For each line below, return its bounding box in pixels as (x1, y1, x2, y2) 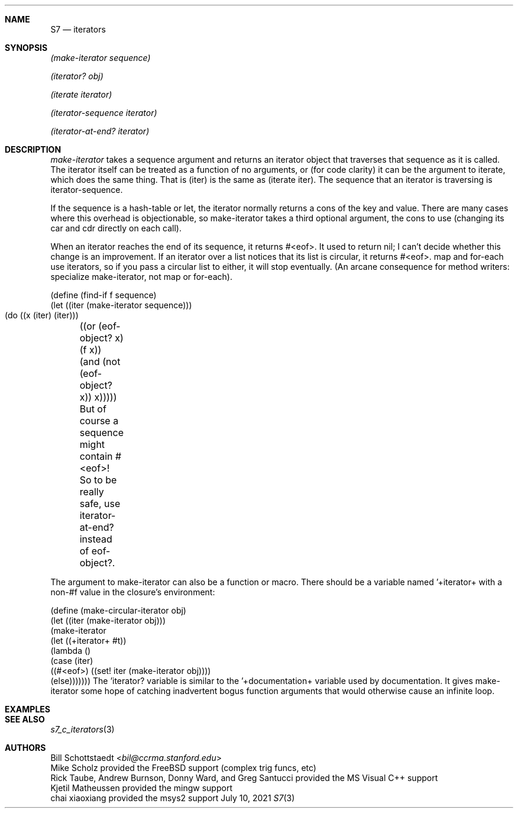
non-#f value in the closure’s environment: (50, 587, 215, 597)
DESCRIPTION (5, 144, 61, 154)
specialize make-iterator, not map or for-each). (50, 272, 232, 282)
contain (79, 450, 113, 462)
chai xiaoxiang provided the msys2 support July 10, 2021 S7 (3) (50, 793, 295, 803)
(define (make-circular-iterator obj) (50, 605, 186, 615)
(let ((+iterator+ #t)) (50, 635, 127, 646)
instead (79, 533, 112, 545)
